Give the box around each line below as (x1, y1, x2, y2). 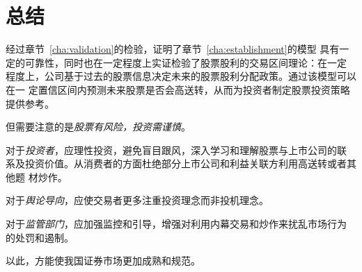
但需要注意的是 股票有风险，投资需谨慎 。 (6, 119, 191, 134)
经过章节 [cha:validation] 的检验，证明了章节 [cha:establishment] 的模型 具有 (6, 42, 340, 56)
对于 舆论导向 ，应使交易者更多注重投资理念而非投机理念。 (6, 193, 269, 207)
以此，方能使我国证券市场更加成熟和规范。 (6, 253, 200, 268)
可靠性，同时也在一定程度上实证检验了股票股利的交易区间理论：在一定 (24, 55, 347, 69)
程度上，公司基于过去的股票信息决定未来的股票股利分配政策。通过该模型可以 (6, 69, 356, 83)
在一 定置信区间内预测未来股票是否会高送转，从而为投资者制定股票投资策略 (6, 82, 350, 96)
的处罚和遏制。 (6, 230, 74, 244)
